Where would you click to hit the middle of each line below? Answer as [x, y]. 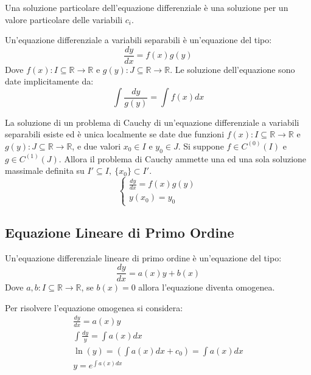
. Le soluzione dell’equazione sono [232, 69]
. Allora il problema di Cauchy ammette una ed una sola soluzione [183, 158]
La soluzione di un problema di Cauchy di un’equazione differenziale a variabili [152, 122]
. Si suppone [201, 146]
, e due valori [96, 146]
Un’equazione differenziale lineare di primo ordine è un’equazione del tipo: [143, 257]
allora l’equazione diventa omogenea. [207, 287]
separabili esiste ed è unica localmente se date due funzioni [115, 134]
